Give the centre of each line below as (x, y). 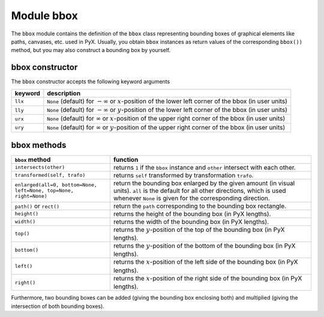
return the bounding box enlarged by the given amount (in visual (204, 183)
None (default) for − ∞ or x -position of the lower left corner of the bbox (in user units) (167, 101)
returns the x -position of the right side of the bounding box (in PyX (208, 278)
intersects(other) (40, 167)
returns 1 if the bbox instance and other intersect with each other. (205, 167)
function (126, 159)
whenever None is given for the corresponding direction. (191, 198)
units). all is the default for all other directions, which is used (199, 191)
